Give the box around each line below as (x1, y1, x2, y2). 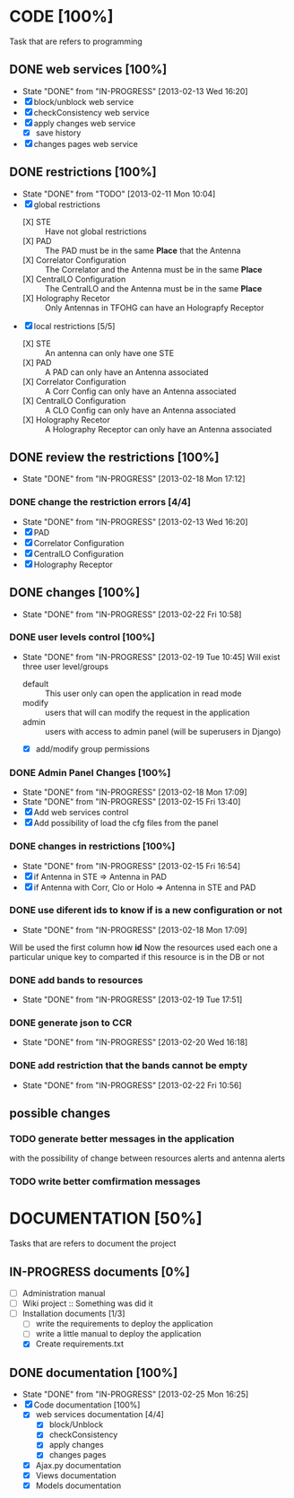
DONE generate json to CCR (9, 1016, 133, 1029)
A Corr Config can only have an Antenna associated (44, 386, 237, 396)
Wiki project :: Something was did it (22, 1298, 153, 1309)
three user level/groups (22, 661, 109, 672)
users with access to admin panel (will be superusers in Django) (44, 726, 281, 736)
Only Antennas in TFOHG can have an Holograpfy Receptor (44, 302, 264, 313)
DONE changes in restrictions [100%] (9, 840, 176, 853)
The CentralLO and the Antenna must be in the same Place (44, 283, 263, 293)
